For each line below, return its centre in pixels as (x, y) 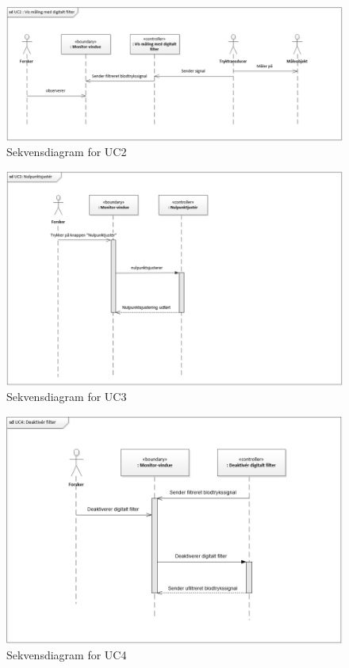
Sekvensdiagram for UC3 (67, 397)
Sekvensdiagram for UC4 (67, 655)
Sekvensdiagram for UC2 (67, 152)
